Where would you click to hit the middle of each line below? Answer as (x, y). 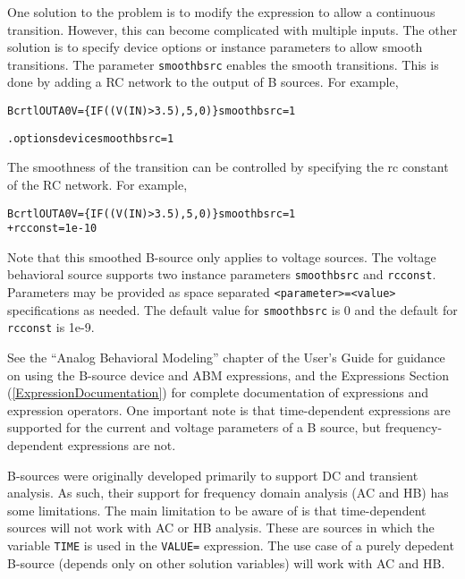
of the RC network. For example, (97, 184)
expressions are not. (122, 445)
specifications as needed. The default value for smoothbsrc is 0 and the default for (232, 309)
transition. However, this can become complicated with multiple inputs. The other (232, 29)
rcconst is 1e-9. (51, 327)
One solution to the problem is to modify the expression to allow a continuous (221, 12)
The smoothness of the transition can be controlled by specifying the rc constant (228, 167)
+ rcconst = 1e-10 (52, 229)
